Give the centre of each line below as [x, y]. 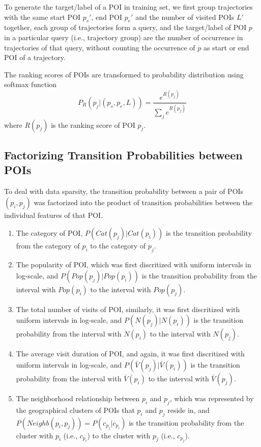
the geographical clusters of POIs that [75, 410]
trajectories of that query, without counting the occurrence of [100, 47]
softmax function [31, 84]
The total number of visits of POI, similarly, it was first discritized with [128, 309]
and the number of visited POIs [185, 17]
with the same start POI [42, 17]
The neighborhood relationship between [78, 398]
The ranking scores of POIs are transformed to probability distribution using [124, 74]
